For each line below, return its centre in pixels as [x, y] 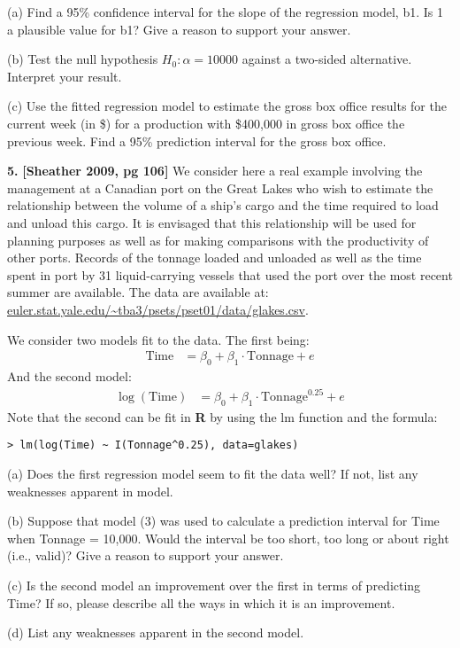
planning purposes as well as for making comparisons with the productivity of [218, 240]
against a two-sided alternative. [327, 59]
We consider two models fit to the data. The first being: [158, 339]
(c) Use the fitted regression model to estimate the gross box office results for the [227, 106]
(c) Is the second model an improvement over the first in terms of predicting [214, 586]
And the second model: [69, 375]
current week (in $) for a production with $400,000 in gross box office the [206, 123]
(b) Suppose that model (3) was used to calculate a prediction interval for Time [223, 521]
